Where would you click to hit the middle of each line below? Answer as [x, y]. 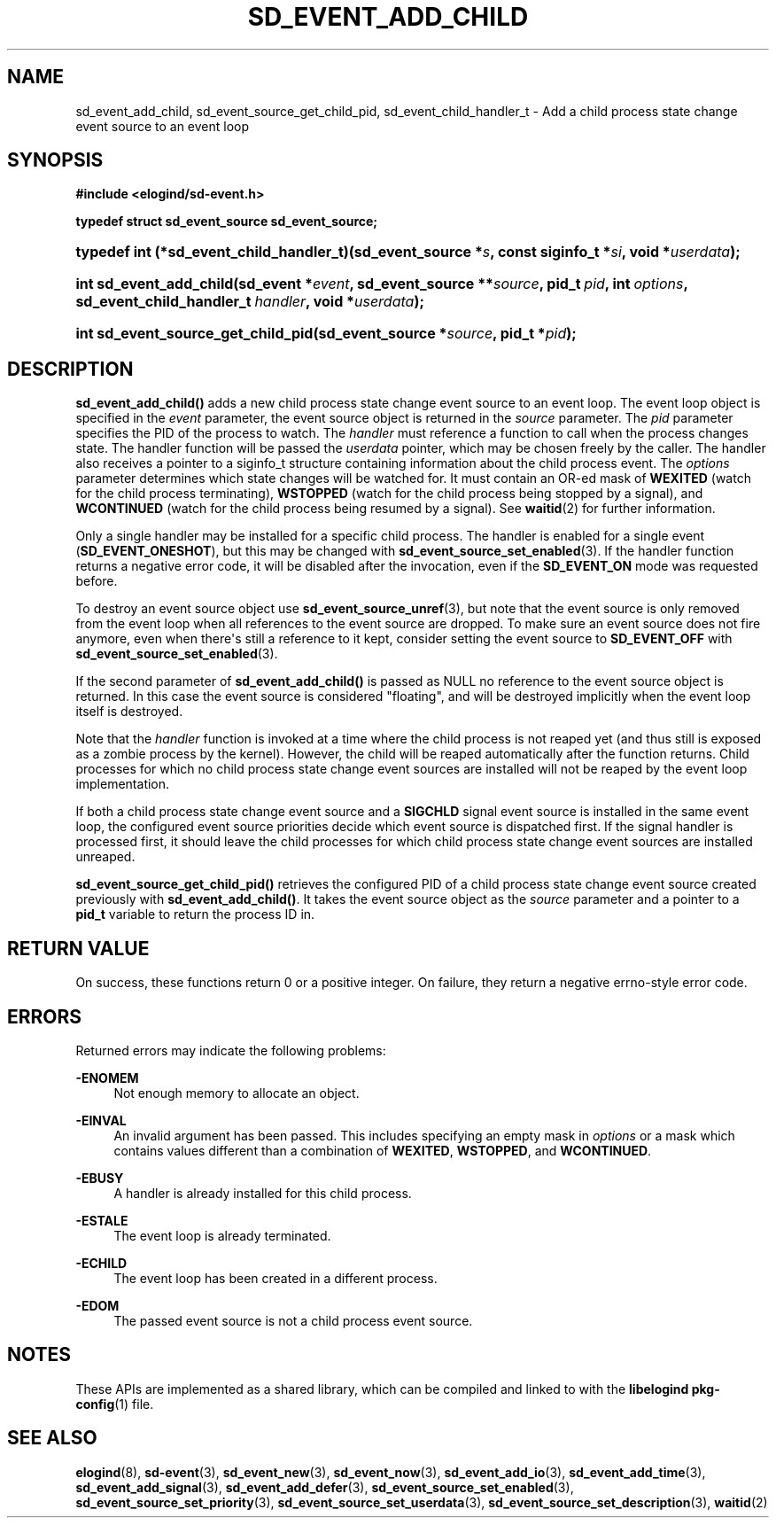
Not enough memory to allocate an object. [237, 1093]
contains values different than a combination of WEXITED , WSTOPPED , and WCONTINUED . [383, 1150]
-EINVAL [101, 1120]
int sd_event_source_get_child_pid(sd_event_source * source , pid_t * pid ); [326, 334]
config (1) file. [115, 1404]
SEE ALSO [52, 1438]
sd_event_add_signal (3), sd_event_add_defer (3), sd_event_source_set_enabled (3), [325, 1487]
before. [97, 581]
